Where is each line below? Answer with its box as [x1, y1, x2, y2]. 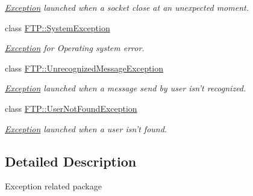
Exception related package [5, 180, 102, 192]
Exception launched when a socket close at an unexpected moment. [5, 1, 249, 13]
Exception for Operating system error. [5, 41, 145, 54]
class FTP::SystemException [5, 21, 110, 34]
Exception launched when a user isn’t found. [5, 122, 167, 135]
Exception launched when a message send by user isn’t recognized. [5, 82, 246, 94]
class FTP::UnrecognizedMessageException [5, 61, 164, 74]
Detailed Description [5, 152, 137, 170]
